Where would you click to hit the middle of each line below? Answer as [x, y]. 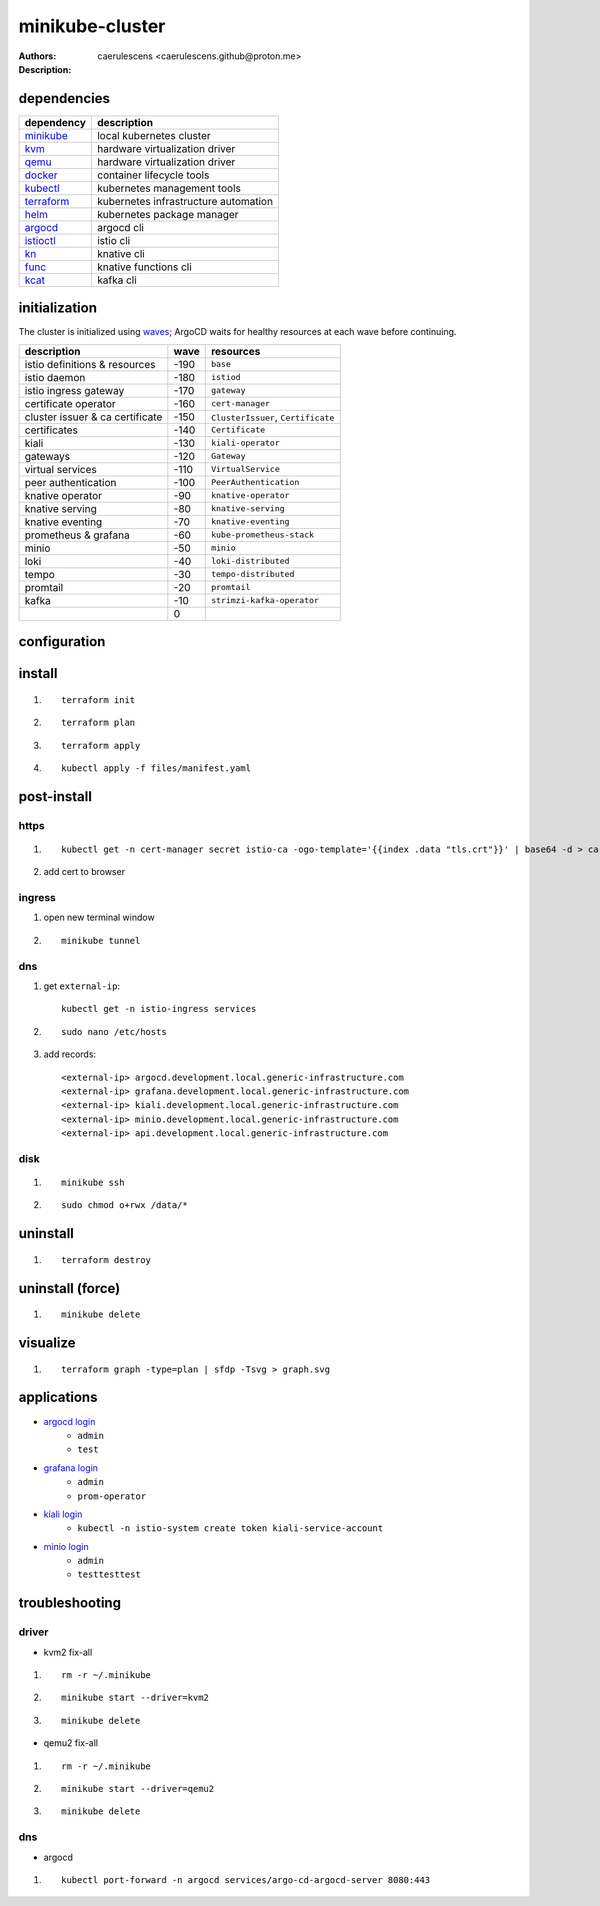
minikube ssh [93, 1183]
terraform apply [101, 745]
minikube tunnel [101, 940]
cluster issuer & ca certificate [93, 417]
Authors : [37, 56]
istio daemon [55, 377]
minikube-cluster [92, 26]
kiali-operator [245, 443]
